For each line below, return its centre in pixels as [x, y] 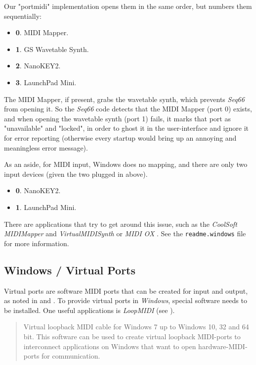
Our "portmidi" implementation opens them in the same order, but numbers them [128, 6]
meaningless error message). [46, 147]
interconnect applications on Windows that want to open [110, 346]
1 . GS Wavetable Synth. [52, 49]
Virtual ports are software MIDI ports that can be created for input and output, [126, 290]
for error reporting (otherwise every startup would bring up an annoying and [120, 137]
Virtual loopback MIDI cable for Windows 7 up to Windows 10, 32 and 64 [136, 327]
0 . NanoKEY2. [38, 190]
